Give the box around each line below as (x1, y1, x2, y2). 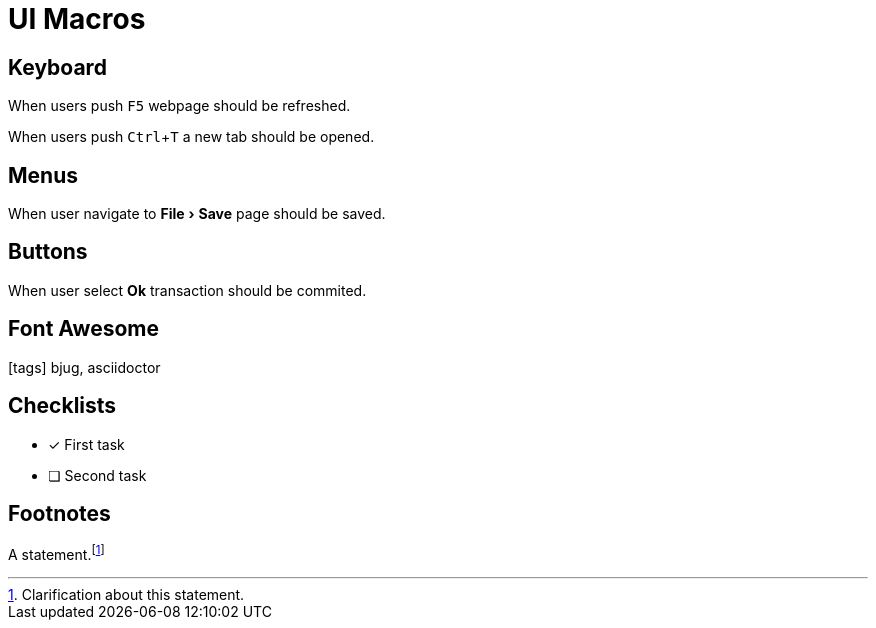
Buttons (8, 239, 88, 265)
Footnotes (8, 500, 111, 526)
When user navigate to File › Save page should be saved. (8, 205, 386, 223)
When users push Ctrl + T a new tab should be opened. (8, 128, 375, 146)
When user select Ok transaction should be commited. (8, 281, 367, 299)
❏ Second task (48, 466, 147, 484)
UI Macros (8, 2, 146, 36)
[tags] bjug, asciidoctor (8, 358, 161, 376)
